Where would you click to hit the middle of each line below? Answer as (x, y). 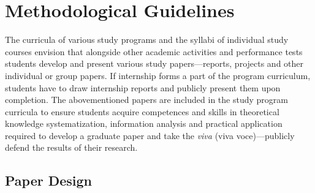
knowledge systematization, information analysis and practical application (144, 123)
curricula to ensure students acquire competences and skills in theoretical (142, 111)
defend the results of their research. (71, 147)
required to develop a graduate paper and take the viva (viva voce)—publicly (150, 135)
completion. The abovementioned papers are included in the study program (146, 100)
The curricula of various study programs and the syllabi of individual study (147, 40)
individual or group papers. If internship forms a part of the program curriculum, (158, 75)
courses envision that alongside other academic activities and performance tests (154, 51)
